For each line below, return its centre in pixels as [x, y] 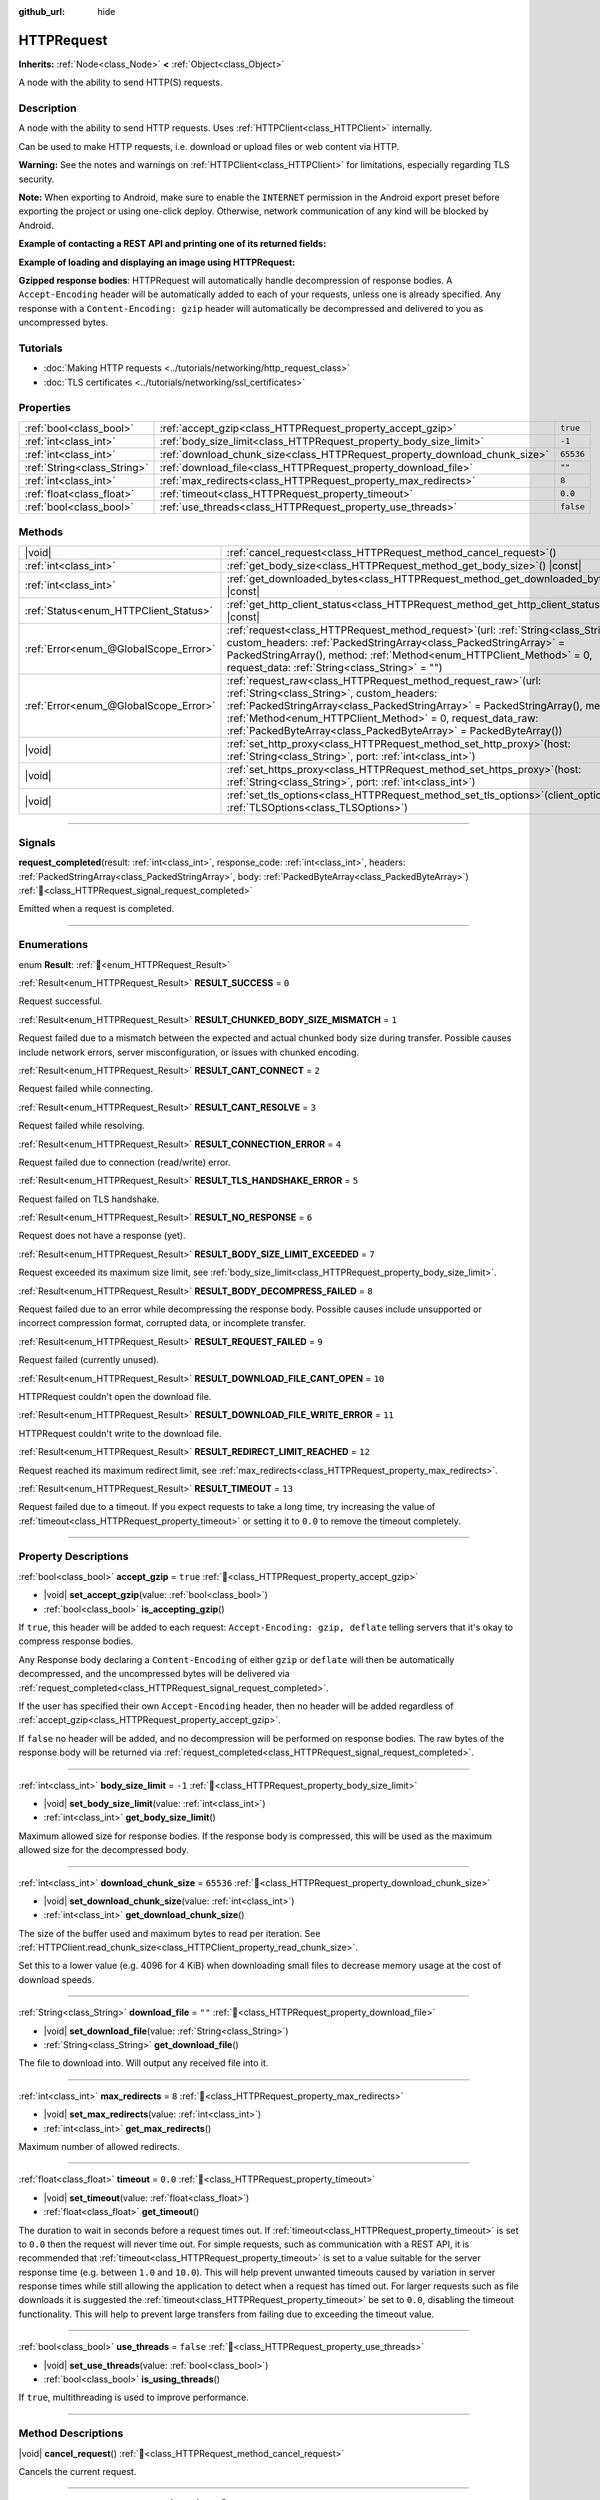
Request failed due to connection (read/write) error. [124, 1162]
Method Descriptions [71, 2433]
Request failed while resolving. [81, 1126]
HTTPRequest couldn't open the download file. [115, 1396]
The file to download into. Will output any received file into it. [143, 2063]
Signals [37, 842]
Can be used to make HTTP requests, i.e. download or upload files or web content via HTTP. [209, 146]
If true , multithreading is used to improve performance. [133, 2397]
